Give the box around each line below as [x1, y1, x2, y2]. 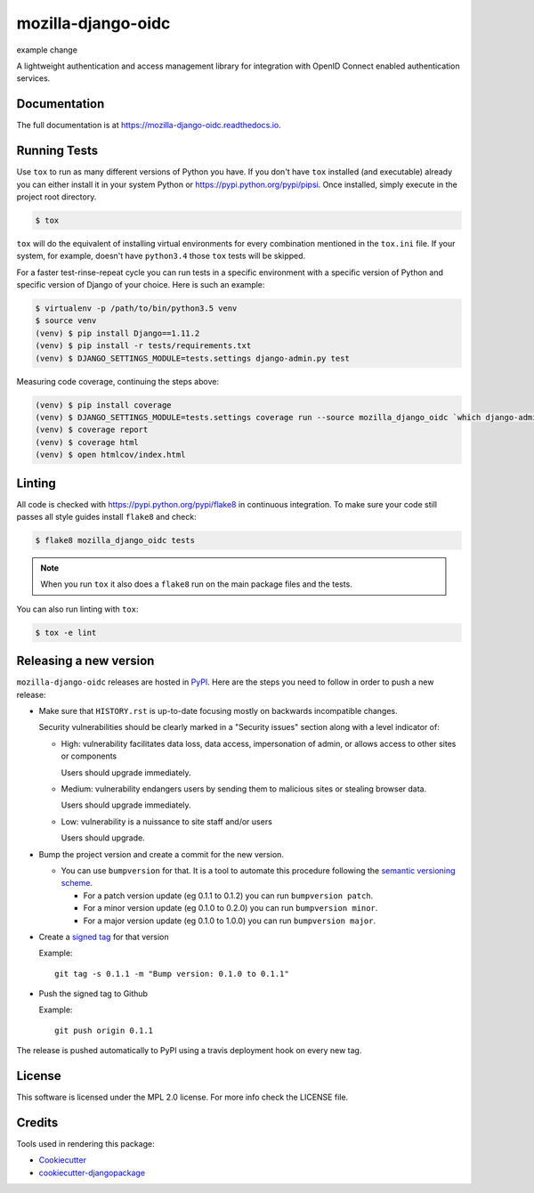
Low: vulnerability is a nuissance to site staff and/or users [61, 816, 273, 827]
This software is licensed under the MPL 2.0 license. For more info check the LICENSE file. [16, 1092, 349, 1103]
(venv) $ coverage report [35, 425, 149, 435]
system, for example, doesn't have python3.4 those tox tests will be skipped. [16, 250, 306, 262]
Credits [16, 1115, 59, 1130]
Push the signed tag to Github [38, 988, 149, 999]
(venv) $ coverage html [35, 437, 140, 447]
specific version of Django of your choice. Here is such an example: [16, 280, 265, 290]
